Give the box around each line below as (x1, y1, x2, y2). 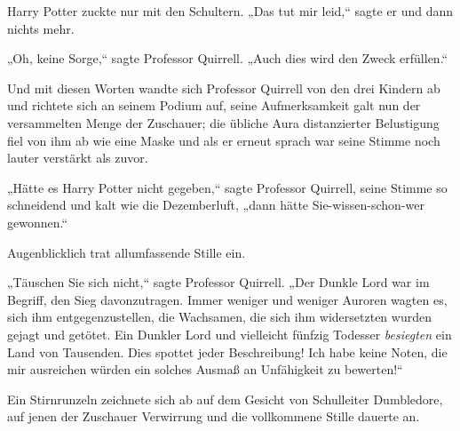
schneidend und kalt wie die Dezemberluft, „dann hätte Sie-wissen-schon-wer (7, 196, 424, 214)
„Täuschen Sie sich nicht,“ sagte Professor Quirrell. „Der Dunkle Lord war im (7, 273, 430, 291)
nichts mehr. (7, 19, 75, 37)
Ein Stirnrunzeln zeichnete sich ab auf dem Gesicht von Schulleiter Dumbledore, (7, 389, 443, 408)
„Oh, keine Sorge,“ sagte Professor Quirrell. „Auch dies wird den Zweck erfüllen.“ (7, 49, 448, 68)
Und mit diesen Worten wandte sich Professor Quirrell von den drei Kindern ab (7, 78, 440, 97)
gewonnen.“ (7, 212, 68, 231)
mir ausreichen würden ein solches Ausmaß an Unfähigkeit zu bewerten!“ (7, 360, 403, 379)
